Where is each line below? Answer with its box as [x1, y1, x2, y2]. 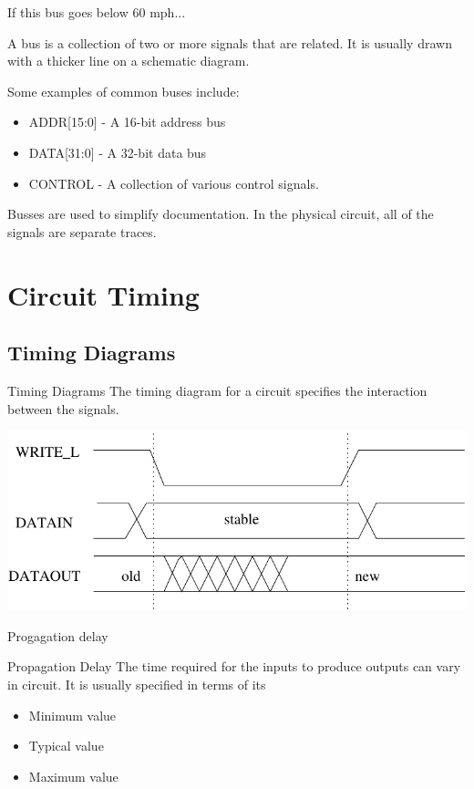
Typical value [28, 736, 104, 755]
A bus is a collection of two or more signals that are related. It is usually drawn [7, 33, 452, 52]
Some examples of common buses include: [7, 81, 240, 100]
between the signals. [7, 399, 119, 418]
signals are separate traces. [7, 222, 157, 241]
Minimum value [28, 705, 117, 724]
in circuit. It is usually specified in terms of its [7, 675, 266, 694]
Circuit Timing [7, 275, 200, 313]
